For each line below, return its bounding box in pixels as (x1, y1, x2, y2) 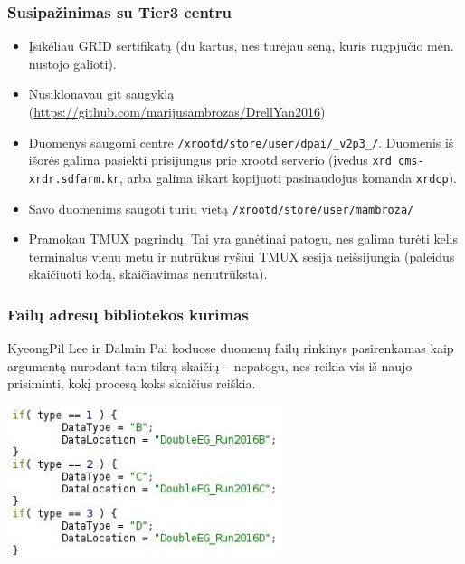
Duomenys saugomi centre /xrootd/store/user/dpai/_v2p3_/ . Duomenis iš (28, 132, 454, 151)
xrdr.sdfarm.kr (28, 172, 120, 186)
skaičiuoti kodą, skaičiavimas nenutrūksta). (28, 264, 268, 283)
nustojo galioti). (28, 53, 117, 72)
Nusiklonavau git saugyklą (28, 84, 175, 103)
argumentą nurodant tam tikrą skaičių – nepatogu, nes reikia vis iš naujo (7, 356, 413, 375)
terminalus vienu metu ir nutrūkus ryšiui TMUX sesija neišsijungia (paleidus (28, 246, 455, 265)
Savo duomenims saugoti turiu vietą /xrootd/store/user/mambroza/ (28, 198, 414, 217)
